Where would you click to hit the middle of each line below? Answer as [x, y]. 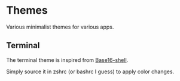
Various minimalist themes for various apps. [60, 27]
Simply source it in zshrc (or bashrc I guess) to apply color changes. [90, 71]
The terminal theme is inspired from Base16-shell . [67, 60]
